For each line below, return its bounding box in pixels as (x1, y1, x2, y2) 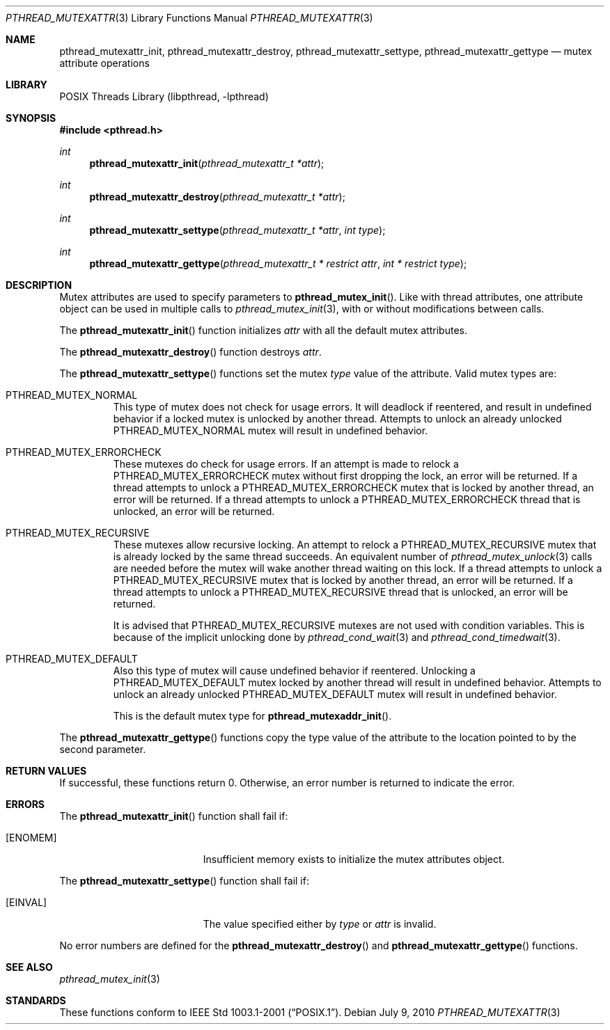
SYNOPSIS (6, 112, 56, 124)
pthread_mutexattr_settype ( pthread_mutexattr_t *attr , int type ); (89, 224, 386, 236)
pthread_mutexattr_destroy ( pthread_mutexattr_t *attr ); (89, 191, 345, 203)
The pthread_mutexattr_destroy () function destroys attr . (59, 346, 322, 358)
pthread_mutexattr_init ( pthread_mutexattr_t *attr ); (89, 157, 324, 169)
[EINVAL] (6, 896, 47, 908)
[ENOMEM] (6, 832, 57, 843)
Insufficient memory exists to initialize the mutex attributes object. (203, 853, 505, 865)
